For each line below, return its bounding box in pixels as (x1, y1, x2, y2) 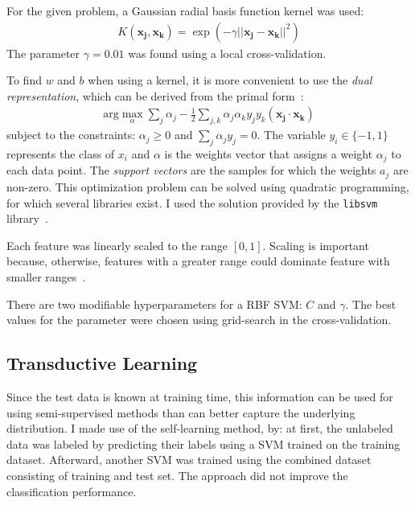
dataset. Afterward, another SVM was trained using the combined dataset (6, 451, 372, 468)
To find (6, 72, 42, 88)
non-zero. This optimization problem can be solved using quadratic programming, (6, 178, 409, 195)
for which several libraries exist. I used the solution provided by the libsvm (6, 194, 378, 211)
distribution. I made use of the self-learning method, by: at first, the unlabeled (6, 420, 393, 437)
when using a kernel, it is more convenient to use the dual (88, 72, 372, 88)
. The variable (257, 126, 326, 143)
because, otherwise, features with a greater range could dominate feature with (6, 252, 390, 269)
